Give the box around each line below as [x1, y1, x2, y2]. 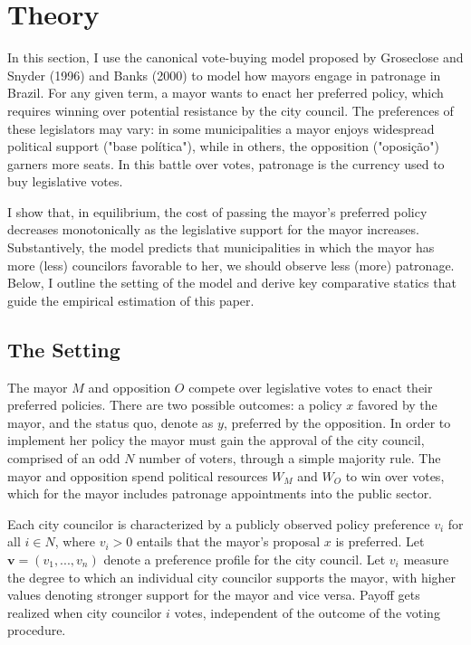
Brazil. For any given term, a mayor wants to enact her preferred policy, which [7, 83, 444, 102]
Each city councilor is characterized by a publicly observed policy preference [7, 514, 430, 533]
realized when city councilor [7, 602, 162, 621]
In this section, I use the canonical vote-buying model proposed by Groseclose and [7, 48, 464, 67]
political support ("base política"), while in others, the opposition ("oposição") [7, 137, 439, 156]
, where [54, 532, 96, 551]
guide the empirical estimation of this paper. [7, 290, 255, 309]
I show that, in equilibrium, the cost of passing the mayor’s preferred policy [7, 202, 428, 221]
